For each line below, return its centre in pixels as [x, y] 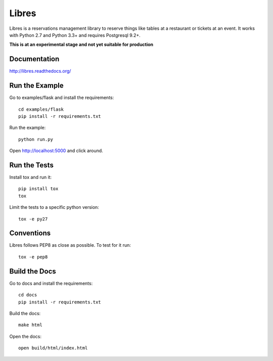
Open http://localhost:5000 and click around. [56, 151]
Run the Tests [32, 165]
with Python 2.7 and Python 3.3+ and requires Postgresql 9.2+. [75, 35]
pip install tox [38, 189]
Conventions [30, 233]
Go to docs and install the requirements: [51, 283]
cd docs [28, 295]
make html [30, 325]
